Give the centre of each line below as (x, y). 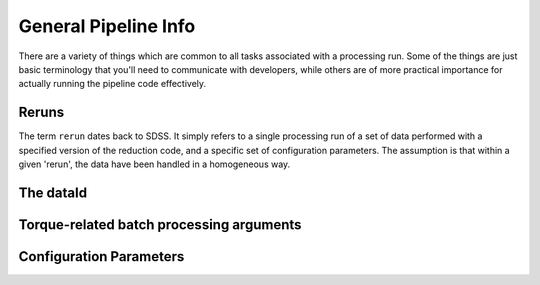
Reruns (41, 112)
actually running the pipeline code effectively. (112, 84)
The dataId (53, 192)
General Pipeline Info (107, 26)
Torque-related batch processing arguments (160, 224)
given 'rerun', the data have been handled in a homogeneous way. (154, 164)
